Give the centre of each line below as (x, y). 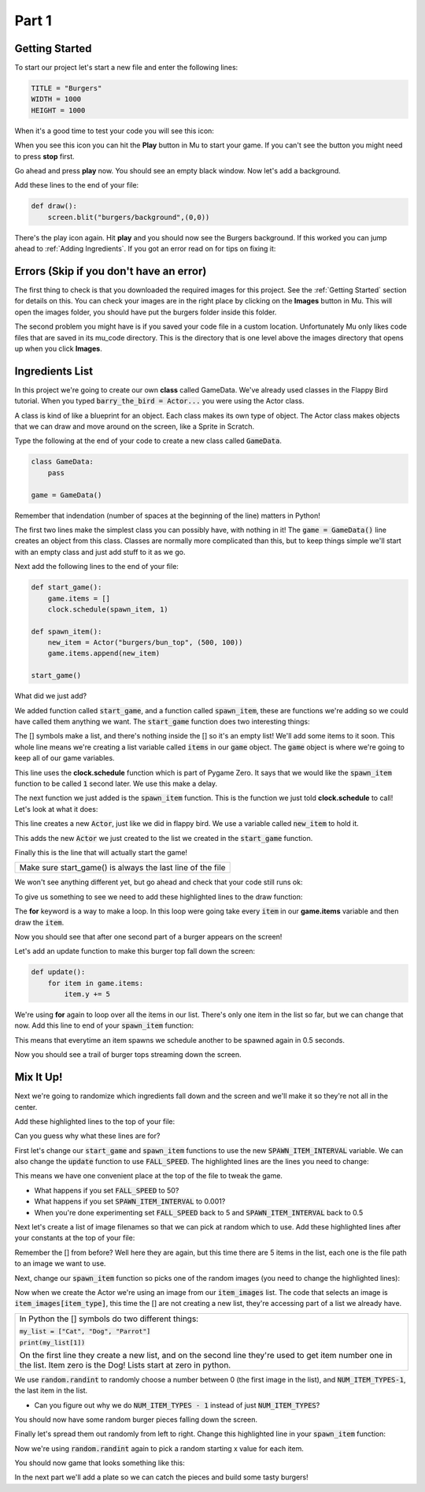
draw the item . (39, 922)
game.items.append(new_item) (104, 653)
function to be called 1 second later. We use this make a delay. (116, 783)
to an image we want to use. (60, 1263)
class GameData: (63, 462)
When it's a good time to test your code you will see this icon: (114, 131)
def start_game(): (67, 588)
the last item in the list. (51, 1390)
